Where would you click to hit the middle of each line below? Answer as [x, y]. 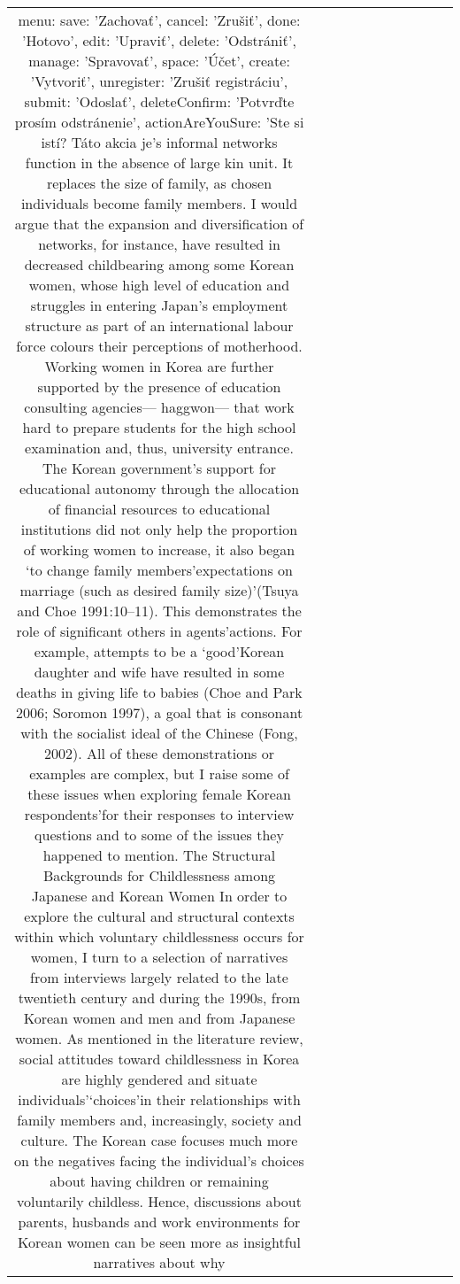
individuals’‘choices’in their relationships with [159, 1099]
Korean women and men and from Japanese [159, 1018]
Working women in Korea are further [159, 366]
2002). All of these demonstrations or [159, 753]
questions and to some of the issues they [159, 835]
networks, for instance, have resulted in [159, 244]
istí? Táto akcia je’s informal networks [159, 142]
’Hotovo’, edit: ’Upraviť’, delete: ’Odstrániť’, [159, 40]
